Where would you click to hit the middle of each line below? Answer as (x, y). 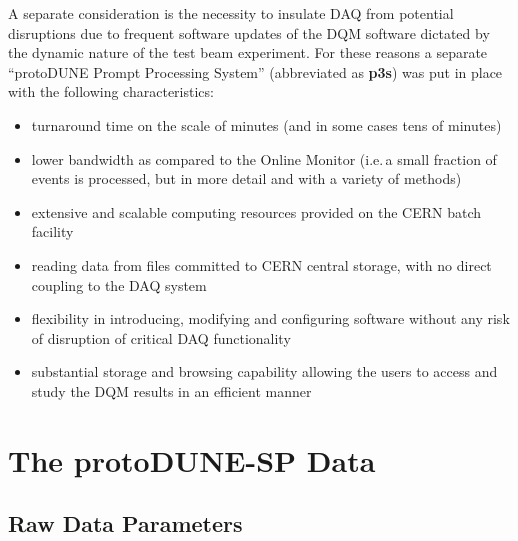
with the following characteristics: (111, 91)
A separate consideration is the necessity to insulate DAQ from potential (231, 13)
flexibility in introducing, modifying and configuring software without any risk (270, 318)
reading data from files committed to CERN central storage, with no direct (261, 264)
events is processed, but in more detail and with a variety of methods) (246, 178)
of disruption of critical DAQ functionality (161, 337)
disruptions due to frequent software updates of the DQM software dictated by (249, 32)
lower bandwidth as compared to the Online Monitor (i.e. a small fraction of (264, 158)
